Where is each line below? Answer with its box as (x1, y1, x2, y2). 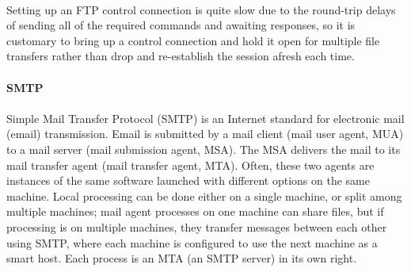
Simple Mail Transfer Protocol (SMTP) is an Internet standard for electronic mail (6, 109, 405, 126)
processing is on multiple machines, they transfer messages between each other (6, 218, 387, 235)
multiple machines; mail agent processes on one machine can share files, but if (6, 203, 384, 220)
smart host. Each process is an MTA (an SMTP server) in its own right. (6, 250, 357, 266)
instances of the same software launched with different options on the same (6, 172, 370, 189)
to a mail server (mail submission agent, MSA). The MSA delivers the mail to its (6, 140, 401, 157)
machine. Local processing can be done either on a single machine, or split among (6, 187, 402, 204)
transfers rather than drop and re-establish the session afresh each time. (6, 48, 355, 64)
